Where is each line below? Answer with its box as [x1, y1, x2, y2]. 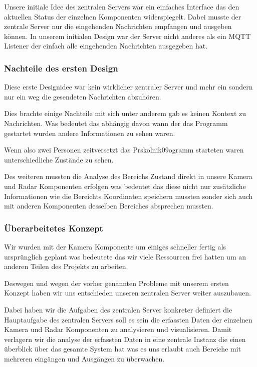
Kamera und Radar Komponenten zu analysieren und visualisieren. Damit [4, 324, 232, 334]
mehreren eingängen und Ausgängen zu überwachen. [4, 353, 165, 363]
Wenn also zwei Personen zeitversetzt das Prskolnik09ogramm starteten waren [4, 144, 244, 155]
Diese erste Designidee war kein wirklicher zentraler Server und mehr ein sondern [4, 81, 253, 92]
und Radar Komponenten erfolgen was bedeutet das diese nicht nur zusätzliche [4, 180, 246, 191]
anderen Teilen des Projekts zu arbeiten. [4, 261, 128, 271]
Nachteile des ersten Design [4, 61, 118, 74]
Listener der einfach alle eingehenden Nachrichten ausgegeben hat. [4, 40, 208, 51]
